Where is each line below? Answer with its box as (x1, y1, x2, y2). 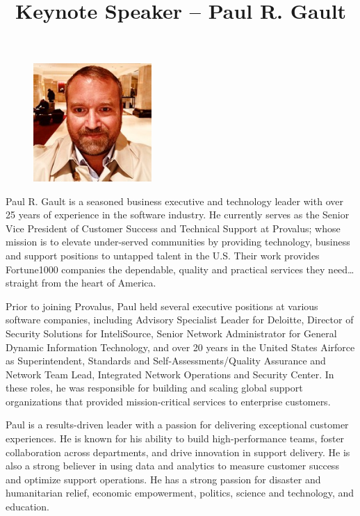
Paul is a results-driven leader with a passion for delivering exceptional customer (6, 417, 349, 432)
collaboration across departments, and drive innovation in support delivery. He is (6, 444, 350, 459)
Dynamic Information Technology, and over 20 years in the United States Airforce (6, 339, 355, 354)
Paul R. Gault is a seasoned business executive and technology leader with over (6, 193, 343, 208)
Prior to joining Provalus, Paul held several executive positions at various (6, 298, 318, 313)
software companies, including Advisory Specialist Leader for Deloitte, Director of (6, 312, 354, 327)
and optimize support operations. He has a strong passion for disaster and (6, 471, 321, 486)
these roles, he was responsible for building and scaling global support (6, 380, 303, 395)
